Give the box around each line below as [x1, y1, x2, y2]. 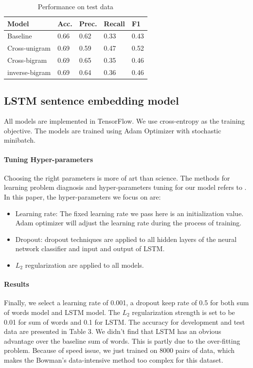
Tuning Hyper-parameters [4, 154, 93, 164]
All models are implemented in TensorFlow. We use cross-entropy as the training [4, 116, 245, 126]
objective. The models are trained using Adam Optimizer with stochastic [4, 125, 221, 135]
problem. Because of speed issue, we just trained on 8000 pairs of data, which [4, 345, 235, 355]
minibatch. [4, 135, 36, 145]
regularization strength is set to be [132, 307, 235, 317]
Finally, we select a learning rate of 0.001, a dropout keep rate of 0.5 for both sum [4, 297, 249, 308]
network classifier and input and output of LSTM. [15, 243, 165, 254]
